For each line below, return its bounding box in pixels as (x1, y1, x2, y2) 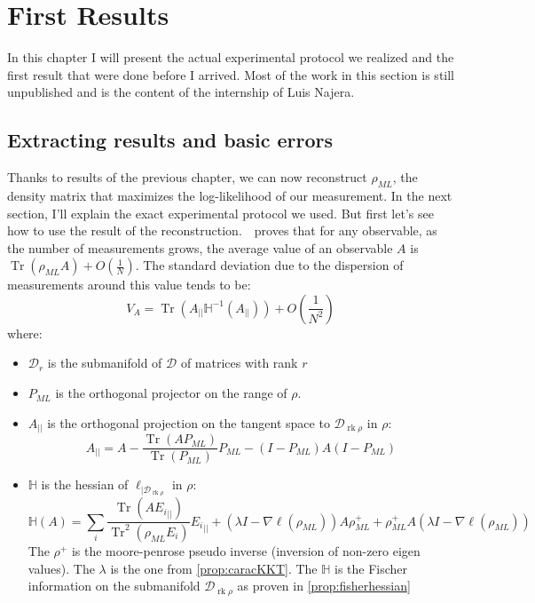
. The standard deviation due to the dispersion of (135, 256, 404, 274)
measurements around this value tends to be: (7, 275, 251, 294)
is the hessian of (41, 475, 129, 494)
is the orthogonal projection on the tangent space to (47, 413, 330, 432)
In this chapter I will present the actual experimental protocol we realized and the (7, 48, 454, 67)
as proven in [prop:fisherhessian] (237, 576, 411, 595)
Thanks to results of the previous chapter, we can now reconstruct (7, 168, 367, 186)
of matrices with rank (180, 353, 298, 372)
